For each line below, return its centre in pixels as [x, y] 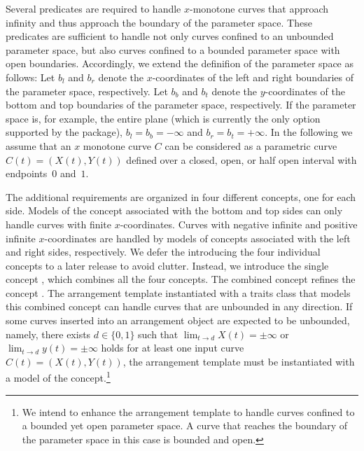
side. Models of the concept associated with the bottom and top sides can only [174, 210]
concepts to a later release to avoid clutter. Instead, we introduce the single [167, 265]
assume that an [38, 145]
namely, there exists [48, 334]
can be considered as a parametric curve [251, 145]
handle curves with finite [59, 224]
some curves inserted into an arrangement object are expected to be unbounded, [178, 320]
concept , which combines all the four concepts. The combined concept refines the [181, 279]
